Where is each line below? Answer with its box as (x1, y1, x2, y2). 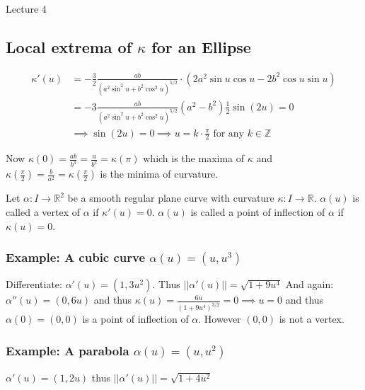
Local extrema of (6, 35, 132, 57)
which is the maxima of (143, 151, 245, 166)
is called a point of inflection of (190, 205, 325, 219)
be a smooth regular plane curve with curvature (67, 190, 274, 205)
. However (198, 311, 241, 326)
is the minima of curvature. (100, 166, 219, 181)
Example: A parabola (6, 341, 129, 359)
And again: (285, 277, 334, 292)
